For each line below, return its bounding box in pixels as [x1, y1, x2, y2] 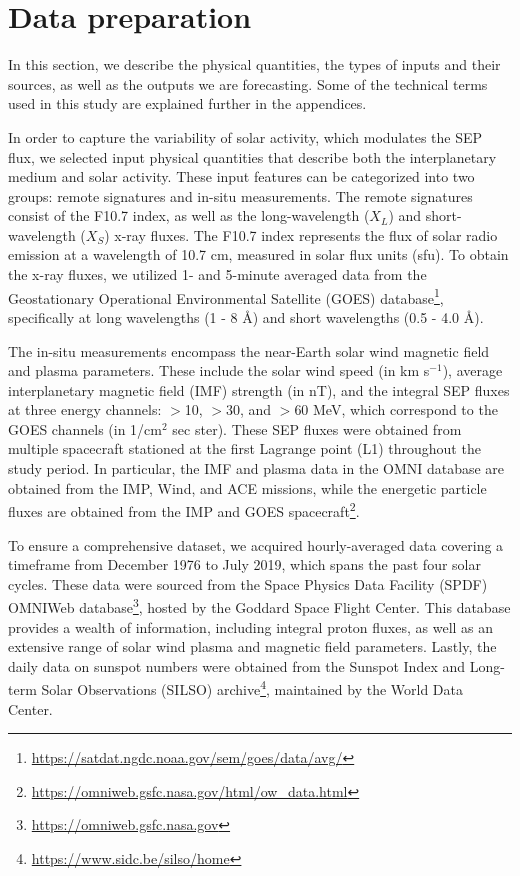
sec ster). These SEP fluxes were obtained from [172, 418, 462, 439]
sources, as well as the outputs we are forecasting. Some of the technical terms [8, 73, 488, 94]
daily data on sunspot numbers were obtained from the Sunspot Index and [8, 655, 466, 676]
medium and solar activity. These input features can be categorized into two [8, 166, 475, 187]
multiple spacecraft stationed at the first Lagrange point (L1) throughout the [8, 438, 481, 459]
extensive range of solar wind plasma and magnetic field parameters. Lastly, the [8, 636, 497, 657]
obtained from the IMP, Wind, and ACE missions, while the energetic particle [8, 477, 487, 498]
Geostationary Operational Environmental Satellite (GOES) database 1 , [8, 284, 444, 308]
